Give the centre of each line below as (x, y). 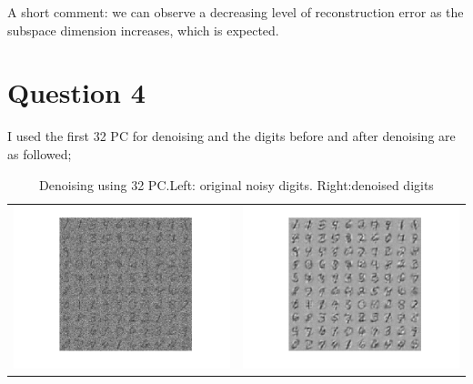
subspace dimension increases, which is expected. (143, 30)
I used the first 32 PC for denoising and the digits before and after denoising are (231, 136)
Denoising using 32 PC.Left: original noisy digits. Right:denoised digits (236, 184)
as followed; (40, 153)
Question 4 (76, 92)
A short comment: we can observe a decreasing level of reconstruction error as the (236, 12)
